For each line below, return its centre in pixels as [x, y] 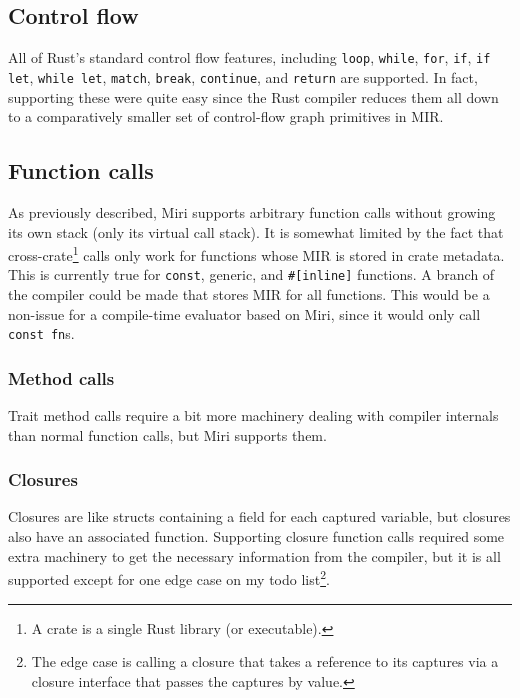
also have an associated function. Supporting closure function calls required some [256, 536]
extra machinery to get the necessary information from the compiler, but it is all [254, 555]
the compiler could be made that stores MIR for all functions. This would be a [249, 294]
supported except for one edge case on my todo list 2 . [169, 577]
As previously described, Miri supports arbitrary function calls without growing [252, 211]
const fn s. [41, 333]
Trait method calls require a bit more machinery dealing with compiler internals [253, 415]
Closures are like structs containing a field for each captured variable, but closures [259, 516]
